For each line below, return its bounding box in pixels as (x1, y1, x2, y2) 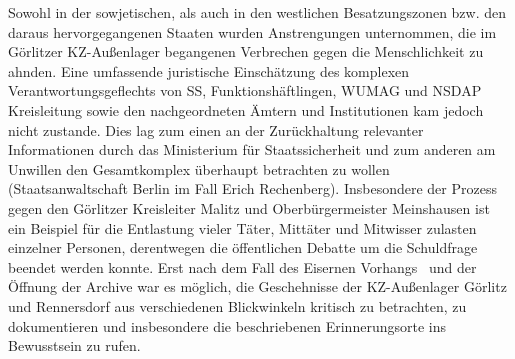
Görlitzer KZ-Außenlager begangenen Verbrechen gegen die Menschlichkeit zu (8, 41, 484, 62)
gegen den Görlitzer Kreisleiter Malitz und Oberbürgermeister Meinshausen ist (8, 197, 490, 218)
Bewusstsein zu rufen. (8, 335, 141, 356)
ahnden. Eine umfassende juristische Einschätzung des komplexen (8, 60, 410, 81)
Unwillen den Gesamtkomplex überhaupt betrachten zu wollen (8, 158, 390, 179)
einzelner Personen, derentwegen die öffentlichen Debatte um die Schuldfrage (8, 237, 478, 258)
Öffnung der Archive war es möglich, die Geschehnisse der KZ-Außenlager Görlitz (8, 276, 507, 297)
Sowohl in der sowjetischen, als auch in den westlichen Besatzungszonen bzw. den (8, 2, 507, 22)
